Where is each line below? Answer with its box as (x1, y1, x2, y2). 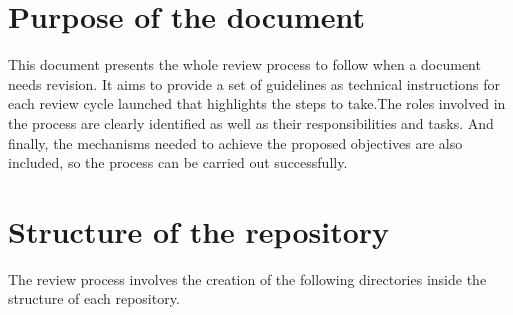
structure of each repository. (8, 288, 180, 309)
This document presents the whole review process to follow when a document (8, 54, 481, 75)
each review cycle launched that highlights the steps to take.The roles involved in (8, 93, 506, 114)
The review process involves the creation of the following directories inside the (8, 268, 487, 289)
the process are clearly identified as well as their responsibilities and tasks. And (8, 112, 494, 133)
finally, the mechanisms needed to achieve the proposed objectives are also (8, 132, 463, 153)
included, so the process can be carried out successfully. (8, 152, 348, 173)
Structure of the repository (8, 210, 390, 251)
